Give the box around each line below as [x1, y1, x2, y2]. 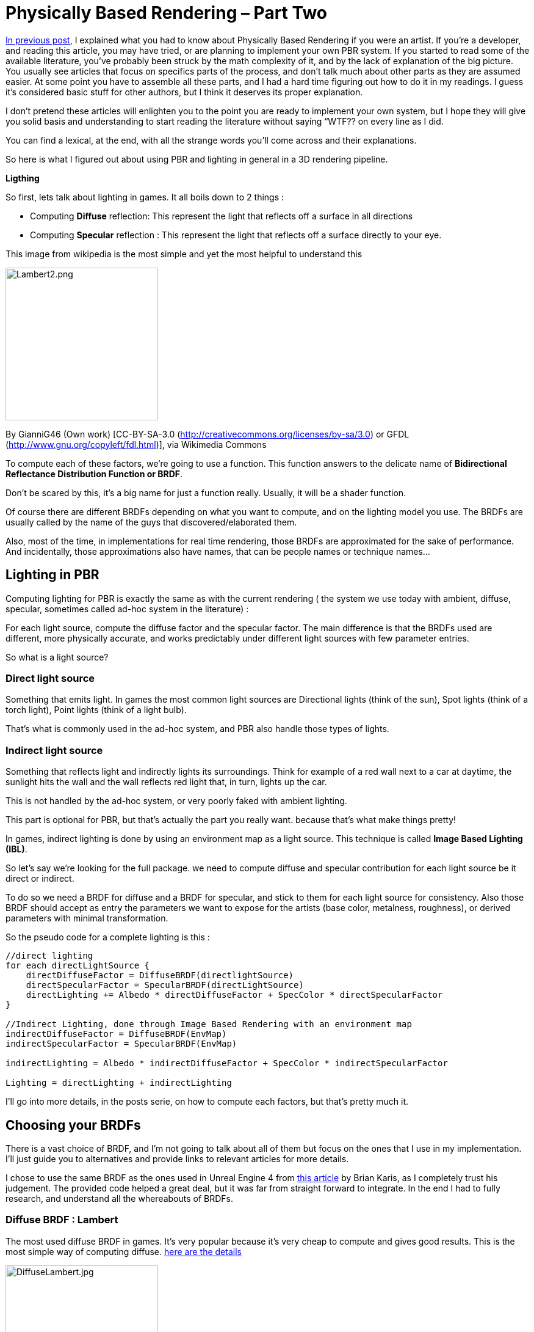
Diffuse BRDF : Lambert [5, 1213, 118, 1226]
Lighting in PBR [5, 567, 99, 583]
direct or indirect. [5, 873, 74, 884]
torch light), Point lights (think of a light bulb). [5, 704, 187, 715]
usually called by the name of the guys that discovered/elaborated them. [5, 516, 297, 527]
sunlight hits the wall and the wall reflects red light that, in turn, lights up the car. [5, 777, 327, 788]
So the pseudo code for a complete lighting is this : [5, 932, 210, 943]
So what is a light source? [5, 651, 109, 662]
